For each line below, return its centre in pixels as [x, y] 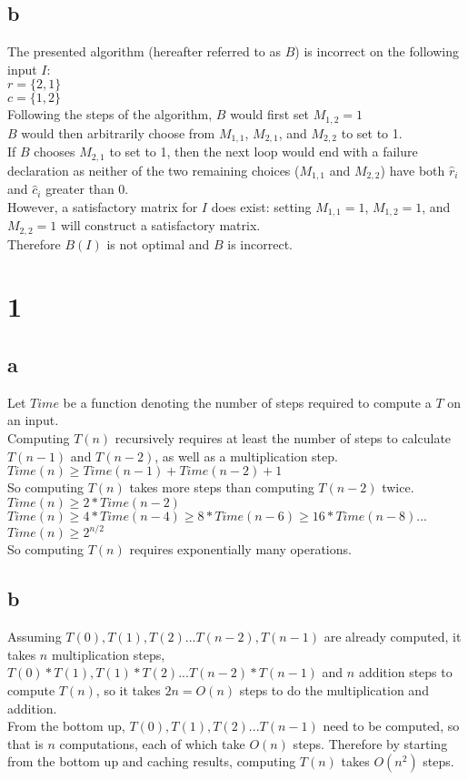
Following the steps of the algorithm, [110, 114]
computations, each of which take [152, 743]
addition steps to [405, 672]
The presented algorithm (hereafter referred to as [144, 51]
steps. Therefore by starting [370, 743]
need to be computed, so [391, 726]
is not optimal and [158, 243]
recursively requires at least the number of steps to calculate [283, 438]
